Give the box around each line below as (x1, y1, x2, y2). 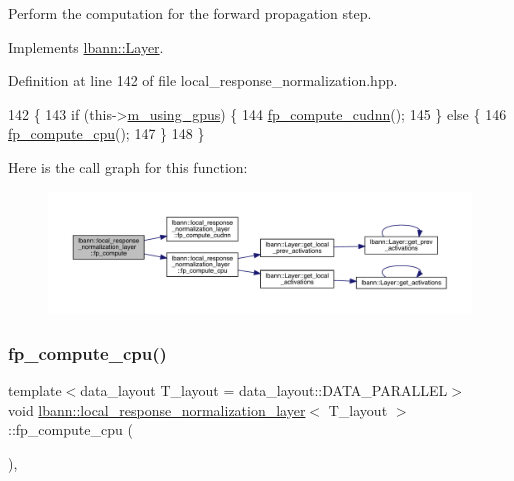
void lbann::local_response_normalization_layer (8, 399, 306, 420)
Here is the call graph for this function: (8, 156, 248, 177)
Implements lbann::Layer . (8, 36, 164, 57)
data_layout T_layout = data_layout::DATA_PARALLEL (80, 379, 448, 400)
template (8, 379, 62, 400)
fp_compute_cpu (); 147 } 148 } (8, 123, 205, 144)
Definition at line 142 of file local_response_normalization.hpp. (8, 70, 398, 91)
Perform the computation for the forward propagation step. (8, 3, 372, 23)
